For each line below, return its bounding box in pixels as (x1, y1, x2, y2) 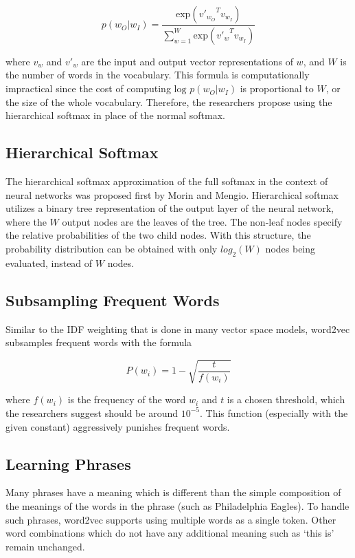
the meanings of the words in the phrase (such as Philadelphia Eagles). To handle (5, 498, 350, 513)
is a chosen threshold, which (227, 392, 345, 407)
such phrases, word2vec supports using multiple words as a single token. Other (5, 512, 336, 526)
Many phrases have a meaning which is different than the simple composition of (5, 485, 341, 500)
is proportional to (240, 81, 314, 96)
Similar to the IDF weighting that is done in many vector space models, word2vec (5, 321, 350, 336)
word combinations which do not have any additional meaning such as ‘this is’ (5, 526, 334, 540)
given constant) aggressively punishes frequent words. (5, 419, 230, 433)
